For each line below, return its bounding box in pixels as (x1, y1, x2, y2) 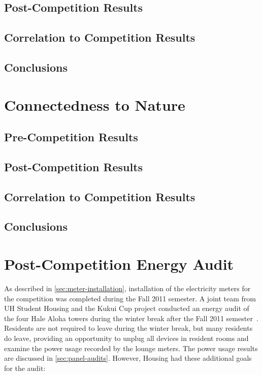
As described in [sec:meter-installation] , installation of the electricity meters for (4, 283, 251, 293)
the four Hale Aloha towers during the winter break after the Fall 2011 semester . (4, 312, 258, 323)
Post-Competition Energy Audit (4, 254, 234, 274)
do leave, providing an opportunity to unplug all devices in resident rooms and (4, 332, 249, 343)
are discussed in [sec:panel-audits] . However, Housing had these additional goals (4, 353, 252, 363)
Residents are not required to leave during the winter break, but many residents (4, 323, 253, 333)
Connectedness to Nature (4, 94, 185, 115)
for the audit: (4, 362, 46, 373)
